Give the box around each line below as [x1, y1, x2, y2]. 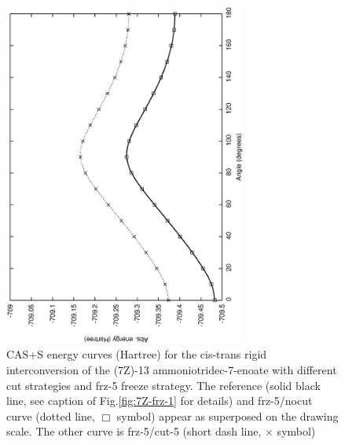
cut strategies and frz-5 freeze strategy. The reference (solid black [6, 377, 321, 393]
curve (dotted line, [6, 407, 95, 424]
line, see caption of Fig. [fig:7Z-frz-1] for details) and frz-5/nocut [6, 392, 313, 409]
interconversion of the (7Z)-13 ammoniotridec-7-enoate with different [6, 362, 337, 378]
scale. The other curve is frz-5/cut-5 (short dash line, [6, 423, 262, 439]
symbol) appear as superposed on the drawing [116, 407, 339, 424]
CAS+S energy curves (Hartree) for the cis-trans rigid [6, 346, 267, 362]
